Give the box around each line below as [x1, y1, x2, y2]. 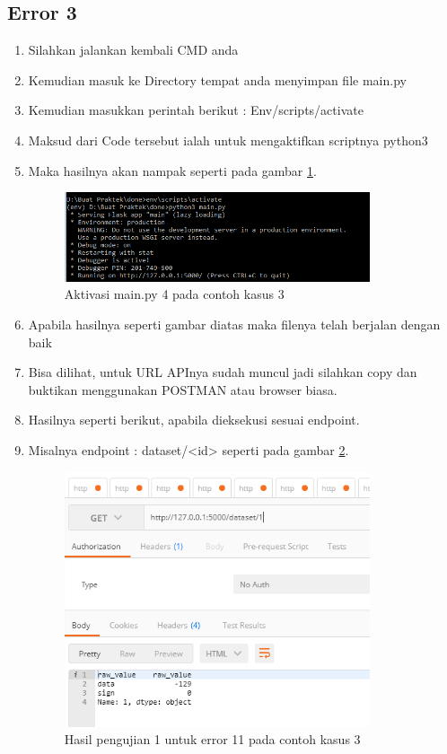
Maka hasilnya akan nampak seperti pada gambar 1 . [28, 161, 317, 180]
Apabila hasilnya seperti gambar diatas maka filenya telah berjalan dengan [28, 315, 441, 334]
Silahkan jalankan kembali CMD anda [28, 40, 239, 59]
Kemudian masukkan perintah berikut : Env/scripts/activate [28, 101, 364, 119]
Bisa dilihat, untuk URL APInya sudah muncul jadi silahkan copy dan [28, 363, 417, 381]
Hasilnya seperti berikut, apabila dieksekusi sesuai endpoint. [28, 410, 360, 429]
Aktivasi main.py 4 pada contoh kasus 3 [64, 285, 285, 303]
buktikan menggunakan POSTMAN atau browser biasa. [28, 380, 337, 399]
